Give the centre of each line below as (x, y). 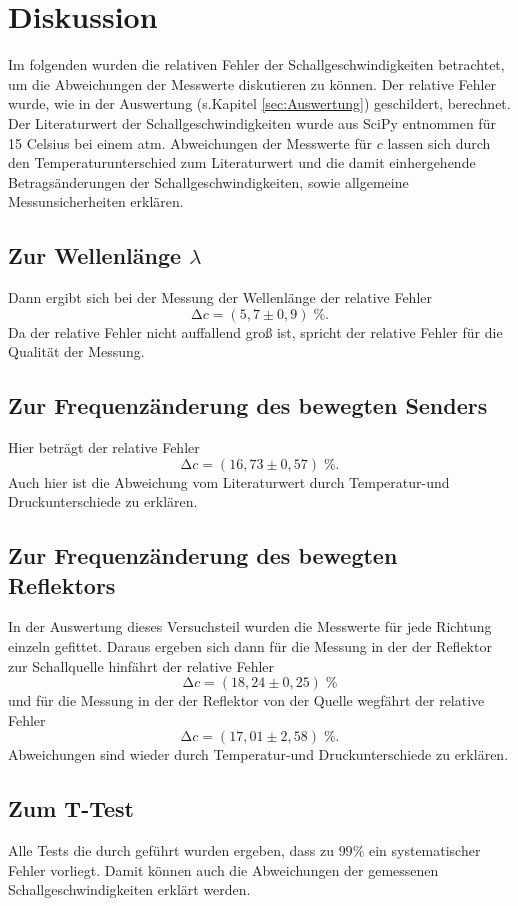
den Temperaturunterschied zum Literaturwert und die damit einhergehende (242, 162)
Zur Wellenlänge (95, 255)
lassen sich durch (439, 142)
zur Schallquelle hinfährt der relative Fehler (141, 665)
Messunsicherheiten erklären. (96, 201)
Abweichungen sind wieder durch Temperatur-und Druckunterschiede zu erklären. (258, 754)
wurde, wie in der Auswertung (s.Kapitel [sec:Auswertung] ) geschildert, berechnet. (259, 103)
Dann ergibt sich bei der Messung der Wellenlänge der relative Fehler (220, 297)
